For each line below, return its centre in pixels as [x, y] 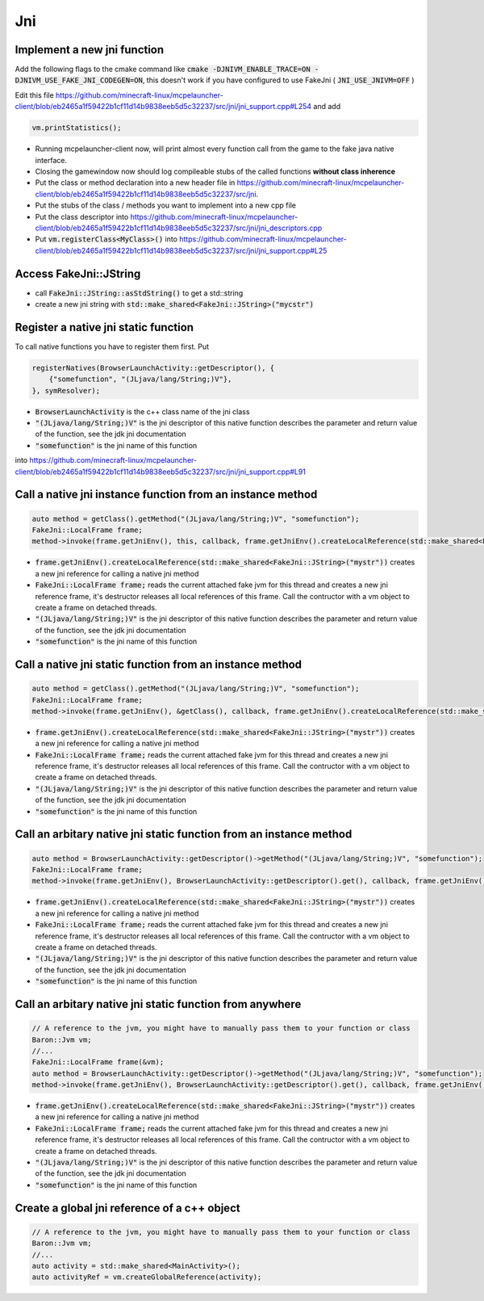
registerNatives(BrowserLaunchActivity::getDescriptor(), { [153, 368]
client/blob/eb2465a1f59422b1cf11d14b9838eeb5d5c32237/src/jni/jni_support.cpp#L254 [163, 107]
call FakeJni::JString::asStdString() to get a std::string [139, 293]
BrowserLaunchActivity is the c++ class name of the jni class [142, 411]
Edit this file [34, 95]
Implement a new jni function [90, 50]
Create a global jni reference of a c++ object [128, 1208]
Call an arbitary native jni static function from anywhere [158, 1004]
